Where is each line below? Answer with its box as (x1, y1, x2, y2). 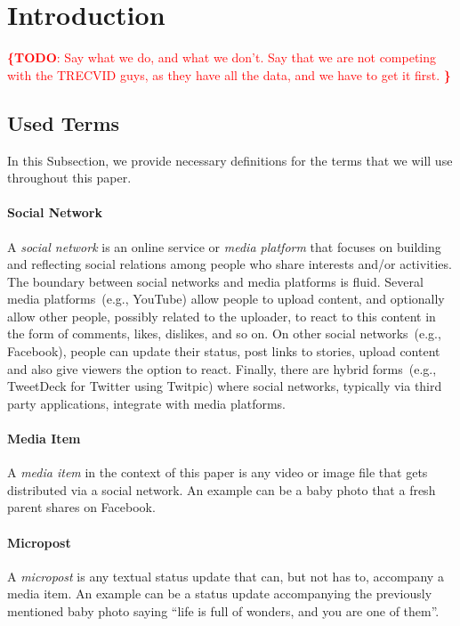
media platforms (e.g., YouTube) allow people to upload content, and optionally (7, 289, 445, 308)
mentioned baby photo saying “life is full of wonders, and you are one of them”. (7, 602, 440, 620)
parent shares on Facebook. (7, 498, 156, 516)
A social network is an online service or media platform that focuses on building (7, 237, 441, 256)
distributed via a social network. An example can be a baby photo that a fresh (7, 480, 436, 499)
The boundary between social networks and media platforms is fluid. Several (7, 272, 424, 290)
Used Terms (7, 109, 120, 136)
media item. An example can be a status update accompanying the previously (7, 584, 432, 603)
